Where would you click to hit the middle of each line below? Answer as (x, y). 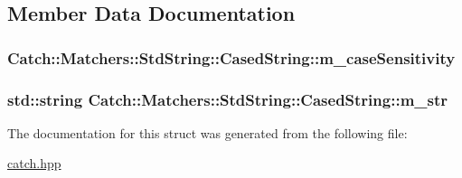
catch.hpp (34, 163)
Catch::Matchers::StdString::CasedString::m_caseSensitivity (231, 57)
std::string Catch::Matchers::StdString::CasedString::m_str (228, 99)
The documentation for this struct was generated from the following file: (207, 132)
